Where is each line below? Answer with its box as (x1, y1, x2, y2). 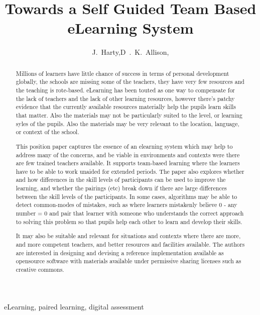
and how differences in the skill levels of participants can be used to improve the (16, 175, 226, 184)
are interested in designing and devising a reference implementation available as (16, 248, 224, 257)
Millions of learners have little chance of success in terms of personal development (16, 69, 229, 77)
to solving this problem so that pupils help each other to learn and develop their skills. (16, 217, 242, 226)
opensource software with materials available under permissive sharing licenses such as (16, 257, 241, 265)
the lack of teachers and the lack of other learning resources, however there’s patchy (16, 94, 235, 102)
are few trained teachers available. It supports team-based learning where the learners (16, 159, 240, 167)
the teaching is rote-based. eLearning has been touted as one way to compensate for (16, 86, 235, 94)
